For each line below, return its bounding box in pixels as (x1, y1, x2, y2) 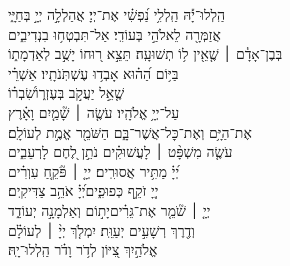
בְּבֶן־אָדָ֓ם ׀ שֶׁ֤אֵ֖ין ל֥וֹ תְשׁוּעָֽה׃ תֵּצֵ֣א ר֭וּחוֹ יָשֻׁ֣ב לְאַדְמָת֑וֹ (8, 43, 283, 64)
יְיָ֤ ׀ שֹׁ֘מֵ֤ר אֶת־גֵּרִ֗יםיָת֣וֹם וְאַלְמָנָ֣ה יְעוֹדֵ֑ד (8, 199, 211, 220)
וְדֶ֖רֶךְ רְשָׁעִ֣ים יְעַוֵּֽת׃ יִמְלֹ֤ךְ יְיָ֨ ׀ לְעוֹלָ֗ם (8, 219, 195, 240)
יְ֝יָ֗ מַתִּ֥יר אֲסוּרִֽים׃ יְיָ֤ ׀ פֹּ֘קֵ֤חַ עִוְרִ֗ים (8, 160, 180, 181)
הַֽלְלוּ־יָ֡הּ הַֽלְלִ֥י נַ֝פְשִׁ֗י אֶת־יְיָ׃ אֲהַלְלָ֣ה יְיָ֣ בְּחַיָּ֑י (8, 4, 226, 24)
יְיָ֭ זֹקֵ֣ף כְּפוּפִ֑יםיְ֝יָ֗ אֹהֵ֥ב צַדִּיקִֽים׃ (8, 180, 159, 201)
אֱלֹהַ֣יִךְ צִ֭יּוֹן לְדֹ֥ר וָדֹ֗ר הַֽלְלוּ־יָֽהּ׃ (8, 239, 158, 260)
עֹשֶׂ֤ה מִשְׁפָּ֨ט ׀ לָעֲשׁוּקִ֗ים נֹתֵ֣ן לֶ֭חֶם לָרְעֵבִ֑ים (8, 141, 233, 162)
